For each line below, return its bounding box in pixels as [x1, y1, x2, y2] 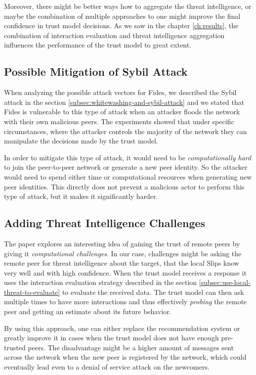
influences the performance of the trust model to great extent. [4, 40, 192, 50]
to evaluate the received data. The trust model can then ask [62, 286, 244, 297]
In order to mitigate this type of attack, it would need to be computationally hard [4, 152, 252, 162]
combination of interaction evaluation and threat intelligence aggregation [4, 30, 225, 40]
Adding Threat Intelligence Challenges [4, 215, 206, 231]
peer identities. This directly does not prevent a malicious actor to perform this [4, 181, 245, 191]
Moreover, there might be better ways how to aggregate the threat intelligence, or [4, 1, 252, 11]
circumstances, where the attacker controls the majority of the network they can [4, 126, 247, 136]
